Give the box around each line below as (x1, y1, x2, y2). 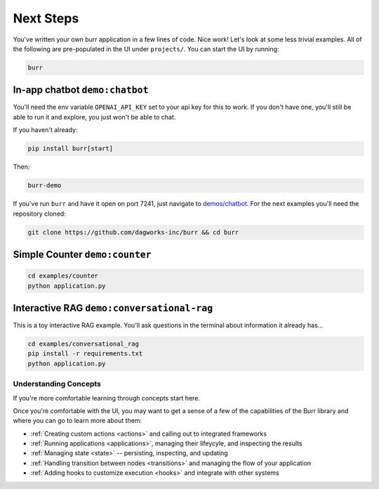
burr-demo (27, 181, 62, 190)
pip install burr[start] (27, 145, 114, 152)
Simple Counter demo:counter (13, 248, 152, 260)
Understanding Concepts (13, 379, 101, 389)
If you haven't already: (13, 126, 78, 134)
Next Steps (13, 11, 79, 26)
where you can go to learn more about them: (13, 417, 142, 425)
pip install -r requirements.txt (27, 350, 143, 358)
